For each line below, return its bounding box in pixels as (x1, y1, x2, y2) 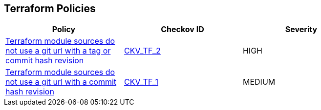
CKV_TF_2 (124, 46, 161, 56)
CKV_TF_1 (124, 77, 158, 87)
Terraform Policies (4, 2, 96, 15)
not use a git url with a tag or (5, 46, 111, 56)
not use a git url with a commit (5, 77, 117, 87)
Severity (285, 24, 318, 35)
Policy (52, 24, 76, 35)
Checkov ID (161, 24, 204, 35)
